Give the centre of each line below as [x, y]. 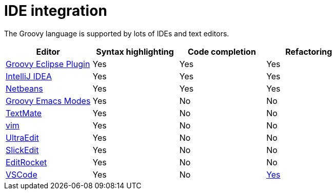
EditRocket [26, 162]
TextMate [24, 113]
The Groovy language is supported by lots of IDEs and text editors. [117, 33]
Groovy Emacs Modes [48, 101]
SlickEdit [22, 150]
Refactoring [309, 51]
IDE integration [56, 11]
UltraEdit [22, 137]
